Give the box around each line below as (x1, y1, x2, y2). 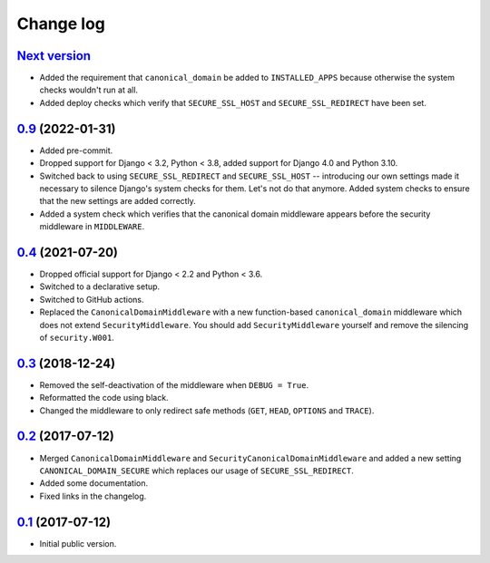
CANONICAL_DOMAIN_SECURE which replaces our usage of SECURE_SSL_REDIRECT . (39, 465, 354, 476)
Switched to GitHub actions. (39, 294, 144, 305)
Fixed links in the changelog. (39, 490, 147, 501)
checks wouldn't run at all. (39, 84, 139, 95)
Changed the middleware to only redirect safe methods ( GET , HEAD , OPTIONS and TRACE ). (39, 404, 375, 416)
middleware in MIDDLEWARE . (39, 221, 145, 232)
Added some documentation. (39, 478, 149, 489)
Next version (16, 48, 91, 63)
